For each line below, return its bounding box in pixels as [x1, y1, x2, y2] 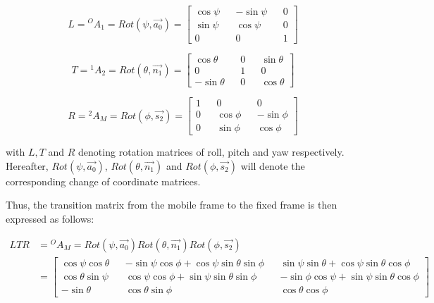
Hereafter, [6, 158, 49, 173]
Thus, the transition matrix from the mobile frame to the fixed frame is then [6, 197, 337, 212]
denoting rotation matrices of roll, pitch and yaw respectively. [78, 144, 345, 159]
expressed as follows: [6, 211, 94, 226]
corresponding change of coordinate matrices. [6, 173, 201, 188]
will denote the [240, 158, 305, 173]
